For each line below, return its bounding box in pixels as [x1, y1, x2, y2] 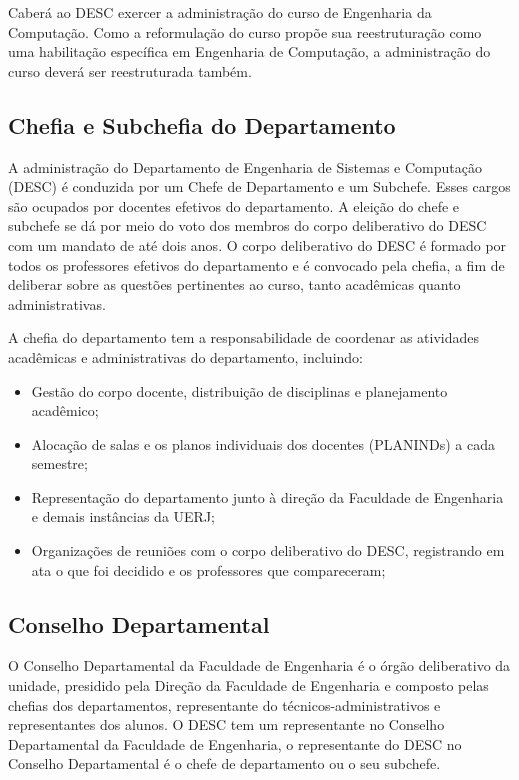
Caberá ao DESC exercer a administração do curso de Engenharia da [8, 2, 432, 22]
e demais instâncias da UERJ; [31, 506, 215, 527]
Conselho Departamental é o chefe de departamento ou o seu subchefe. [8, 753, 441, 774]
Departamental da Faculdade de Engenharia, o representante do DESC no [8, 733, 462, 754]
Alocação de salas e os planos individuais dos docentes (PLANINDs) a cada [31, 433, 495, 454]
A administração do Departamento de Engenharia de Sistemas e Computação [8, 156, 482, 177]
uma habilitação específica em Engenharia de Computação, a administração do [8, 41, 491, 62]
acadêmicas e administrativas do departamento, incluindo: [8, 346, 363, 367]
